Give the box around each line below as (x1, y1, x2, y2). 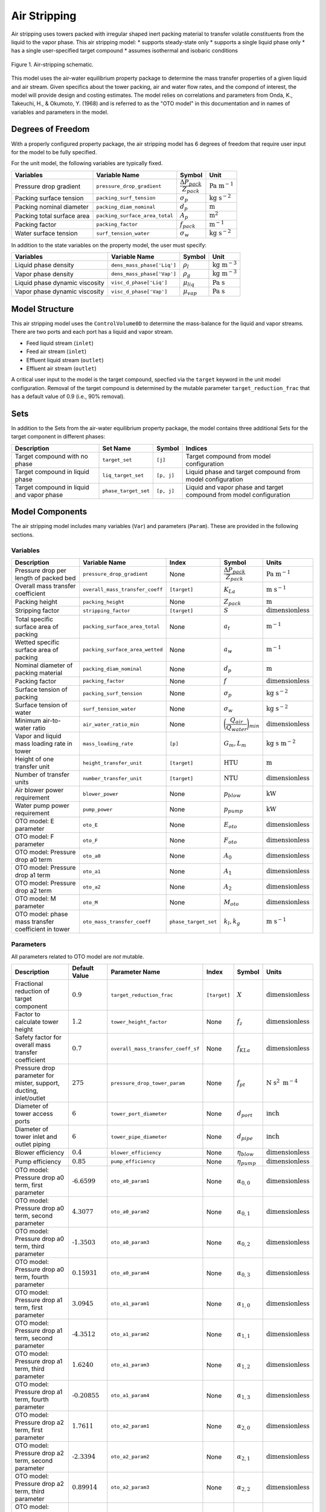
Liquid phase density (14, 261, 75, 269)
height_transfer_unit (82, 760, 142, 766)
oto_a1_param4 (110, 1392, 150, 1399)
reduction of (14, 987, 50, 996)
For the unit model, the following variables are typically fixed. (11, 160, 163, 167)
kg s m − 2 (266, 738, 296, 747)
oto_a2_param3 (110, 1484, 150, 1491)
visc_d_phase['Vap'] (110, 288, 168, 295)
